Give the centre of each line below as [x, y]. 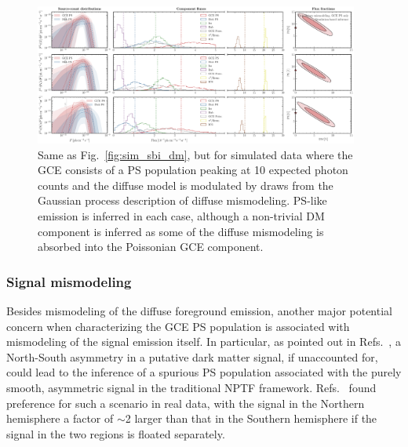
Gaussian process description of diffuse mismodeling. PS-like [182, 200]
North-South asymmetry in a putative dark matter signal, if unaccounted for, [192, 356]
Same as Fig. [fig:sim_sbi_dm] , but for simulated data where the [195, 154]
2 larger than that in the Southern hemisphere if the [251, 418]
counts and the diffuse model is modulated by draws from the [186, 185]
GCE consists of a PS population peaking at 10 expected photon [193, 170]
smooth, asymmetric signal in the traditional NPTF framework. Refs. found [191, 387]
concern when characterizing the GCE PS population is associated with [178, 326]
